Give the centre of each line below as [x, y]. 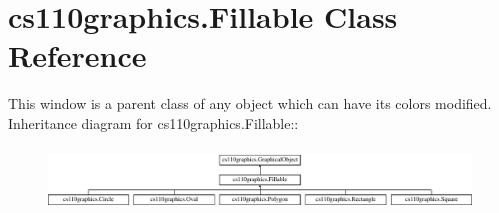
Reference [77, 55]
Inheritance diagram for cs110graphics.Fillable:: [153, 122]
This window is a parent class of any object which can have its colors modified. [250, 103]
